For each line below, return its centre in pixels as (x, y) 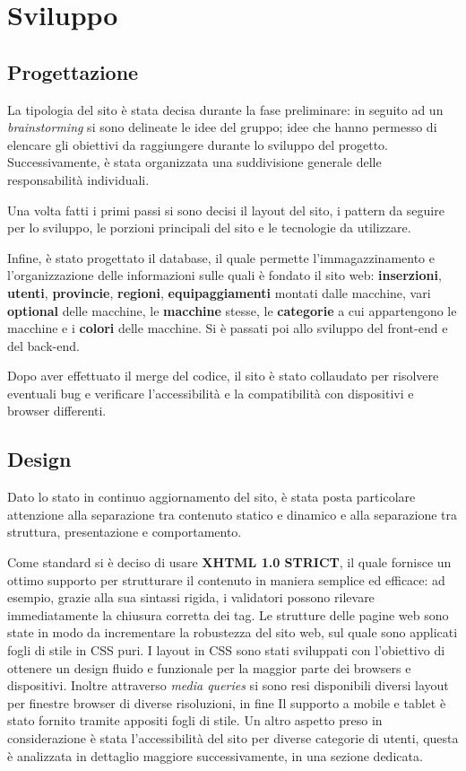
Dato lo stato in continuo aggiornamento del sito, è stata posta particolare (211, 497)
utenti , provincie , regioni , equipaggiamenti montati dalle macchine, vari (219, 292)
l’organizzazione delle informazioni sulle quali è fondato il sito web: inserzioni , (224, 275)
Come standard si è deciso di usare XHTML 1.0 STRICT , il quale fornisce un (229, 562)
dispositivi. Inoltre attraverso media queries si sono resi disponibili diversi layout (228, 685)
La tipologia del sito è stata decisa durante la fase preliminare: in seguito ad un (225, 109)
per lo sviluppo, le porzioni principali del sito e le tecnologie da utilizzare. (209, 228)
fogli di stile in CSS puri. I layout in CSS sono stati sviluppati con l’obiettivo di (226, 650)
